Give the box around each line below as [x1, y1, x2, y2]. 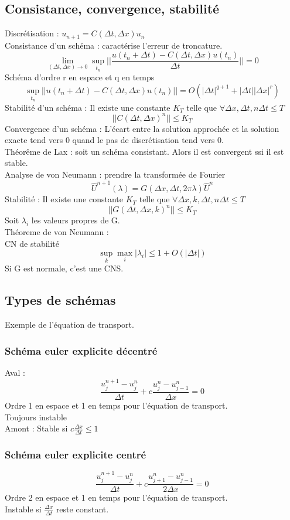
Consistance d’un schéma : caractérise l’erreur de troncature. [5, 39, 223, 51]
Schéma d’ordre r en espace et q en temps [5, 71, 155, 83]
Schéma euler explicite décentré [5, 343, 158, 358]
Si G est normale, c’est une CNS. [5, 262, 124, 274]
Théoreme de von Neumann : [5, 226, 109, 238]
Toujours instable [5, 410, 67, 423]
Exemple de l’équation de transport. [5, 318, 134, 331]
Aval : [5, 366, 25, 379]
